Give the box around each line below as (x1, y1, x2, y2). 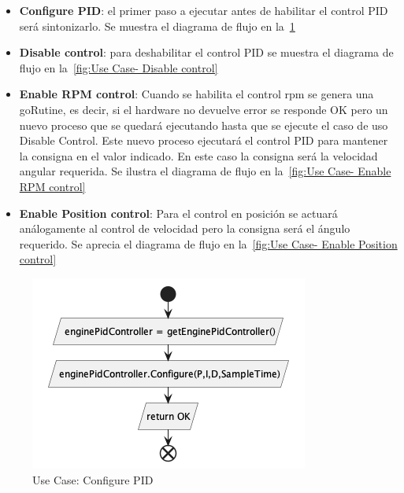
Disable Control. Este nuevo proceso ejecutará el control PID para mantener (19, 132, 388, 149)
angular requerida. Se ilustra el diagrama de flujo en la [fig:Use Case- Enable (19, 163, 391, 179)
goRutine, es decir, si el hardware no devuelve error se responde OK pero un (19, 101, 388, 117)
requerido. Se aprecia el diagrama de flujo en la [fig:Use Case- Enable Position (19, 235, 398, 252)
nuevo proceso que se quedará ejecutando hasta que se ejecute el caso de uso (19, 116, 388, 133)
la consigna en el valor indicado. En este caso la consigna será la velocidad (19, 147, 378, 164)
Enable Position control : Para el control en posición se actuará (19, 204, 338, 221)
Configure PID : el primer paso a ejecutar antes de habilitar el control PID (19, 2, 388, 18)
